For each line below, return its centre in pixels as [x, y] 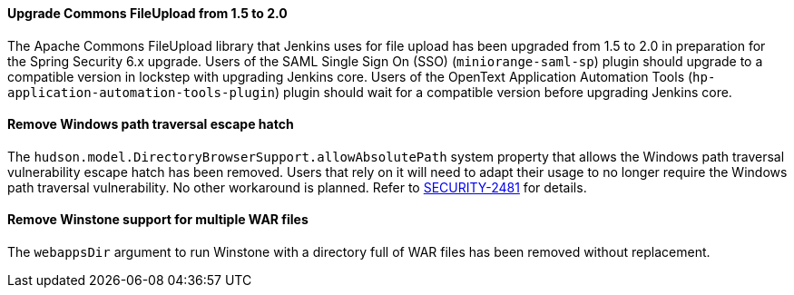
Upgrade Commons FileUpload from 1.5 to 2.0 [147, 13]
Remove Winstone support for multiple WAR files [158, 220]
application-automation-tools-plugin [142, 92]
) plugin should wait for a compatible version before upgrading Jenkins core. [504, 92]
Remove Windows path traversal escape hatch [151, 124]
